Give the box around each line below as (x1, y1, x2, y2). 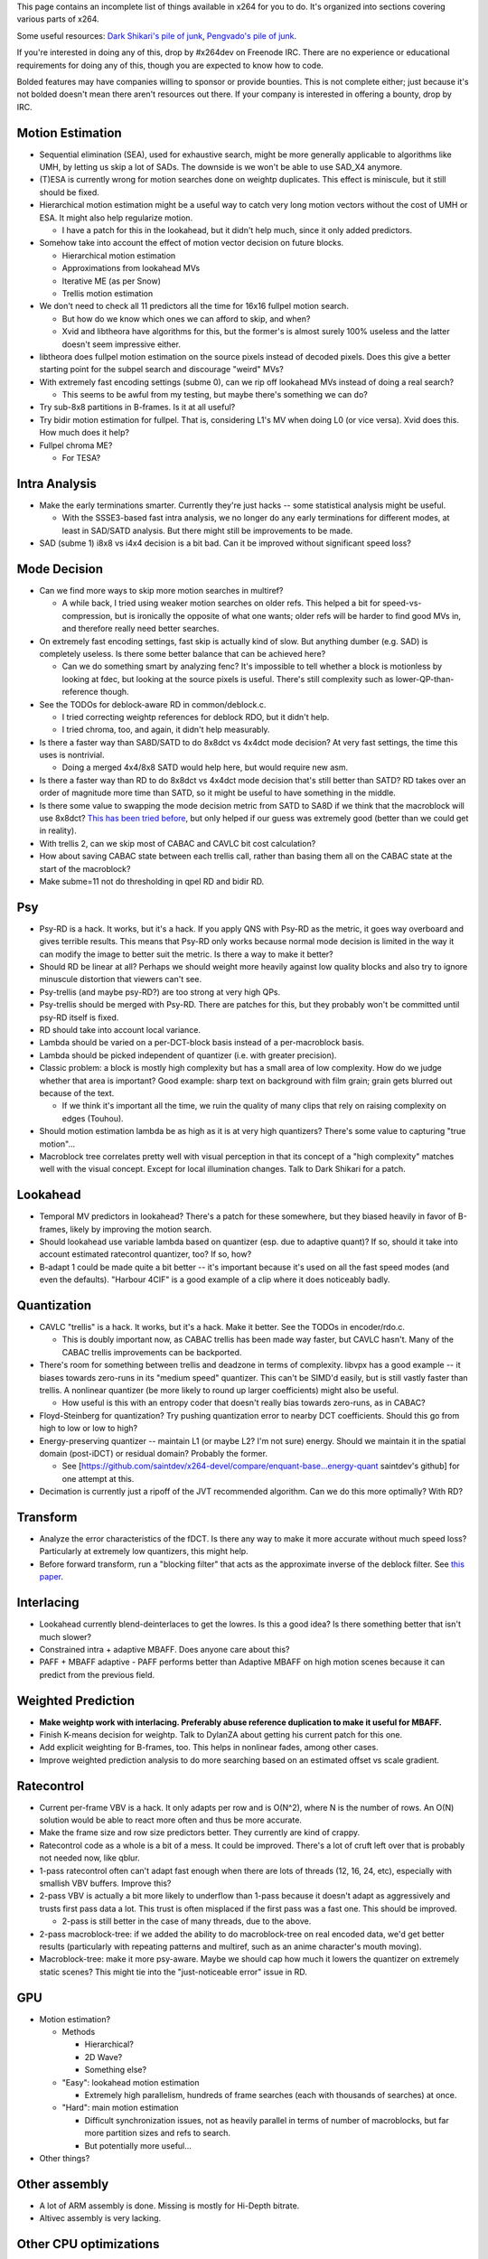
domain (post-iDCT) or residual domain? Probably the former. (39, 1448, 268, 1458)
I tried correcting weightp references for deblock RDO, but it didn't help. (61, 711, 330, 722)
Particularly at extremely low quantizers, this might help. (39, 1546, 249, 1557)
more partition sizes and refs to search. (84, 2128, 230, 2139)
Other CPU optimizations (16, 2236, 160, 2252)
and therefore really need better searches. (61, 623, 220, 634)
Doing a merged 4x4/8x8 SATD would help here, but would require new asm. (61, 762, 348, 773)
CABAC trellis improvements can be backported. (61, 1346, 242, 1357)
